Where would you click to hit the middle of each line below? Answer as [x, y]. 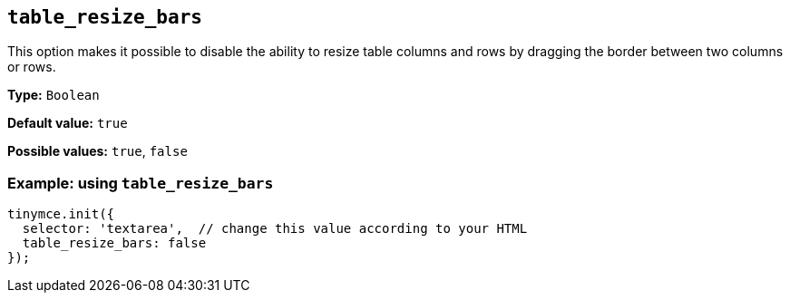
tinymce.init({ [61, 214]
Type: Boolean [54, 95]
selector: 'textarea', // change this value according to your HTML [275, 229]
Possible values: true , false [98, 151]
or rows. [32, 67]
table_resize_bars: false [114, 243]
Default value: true [68, 123]
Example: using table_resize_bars [141, 183]
